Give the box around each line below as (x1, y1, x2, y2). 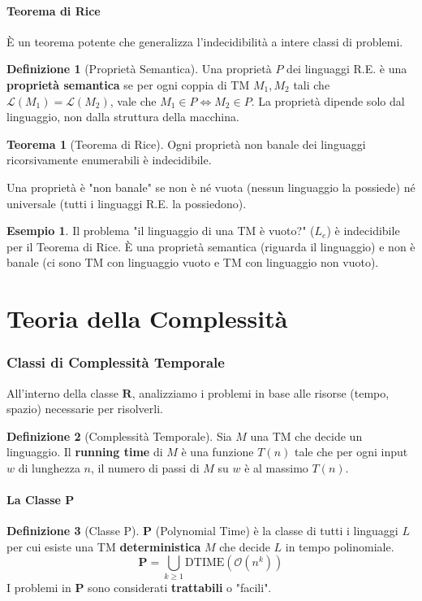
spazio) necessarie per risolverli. (6, 400, 163, 417)
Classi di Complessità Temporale (6, 352, 225, 372)
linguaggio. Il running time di (6, 443, 163, 460)
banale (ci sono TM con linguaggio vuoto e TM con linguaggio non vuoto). (6, 254, 379, 271)
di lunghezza (18, 459, 80, 476)
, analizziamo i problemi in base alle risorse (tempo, (131, 384, 390, 401)
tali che (293, 76, 330, 93)
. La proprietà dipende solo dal (251, 92, 405, 109)
